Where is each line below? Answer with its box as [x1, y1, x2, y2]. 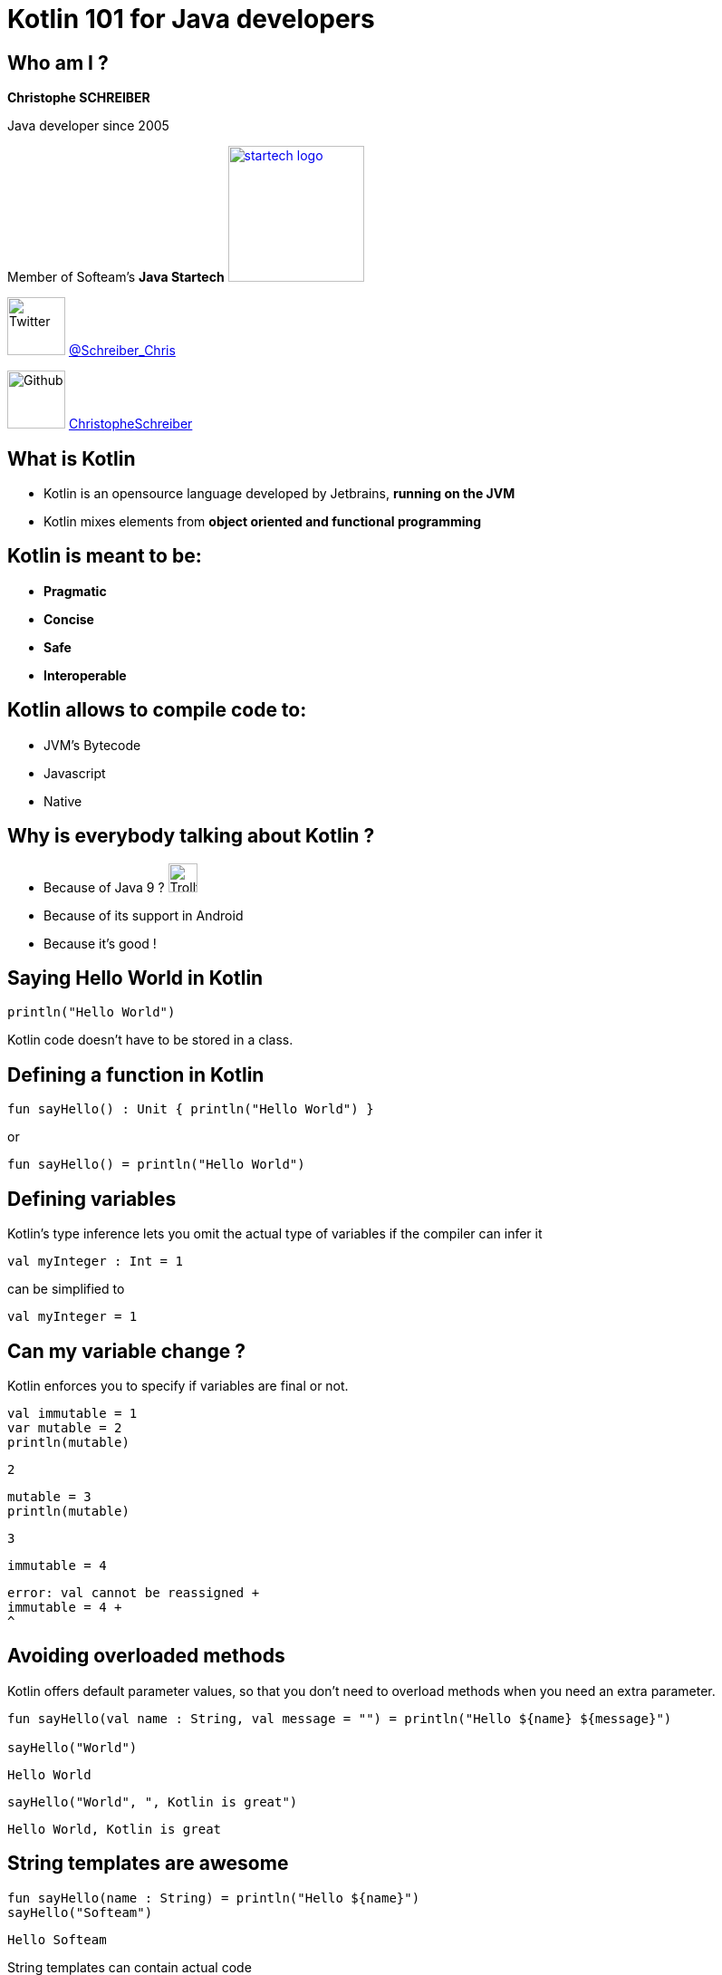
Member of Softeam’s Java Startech [7, 269, 225, 285]
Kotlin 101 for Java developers [7, 4, 375, 34]
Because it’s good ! [43, 935, 157, 951]
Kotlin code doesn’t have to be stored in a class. [7, 1032, 294, 1048]
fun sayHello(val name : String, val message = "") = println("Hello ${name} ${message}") [7, 1710, 672, 1726]
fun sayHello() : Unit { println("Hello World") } [7, 1102, 374, 1117]
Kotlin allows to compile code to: [7, 698, 307, 722]
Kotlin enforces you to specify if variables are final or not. [7, 1377, 349, 1393]
